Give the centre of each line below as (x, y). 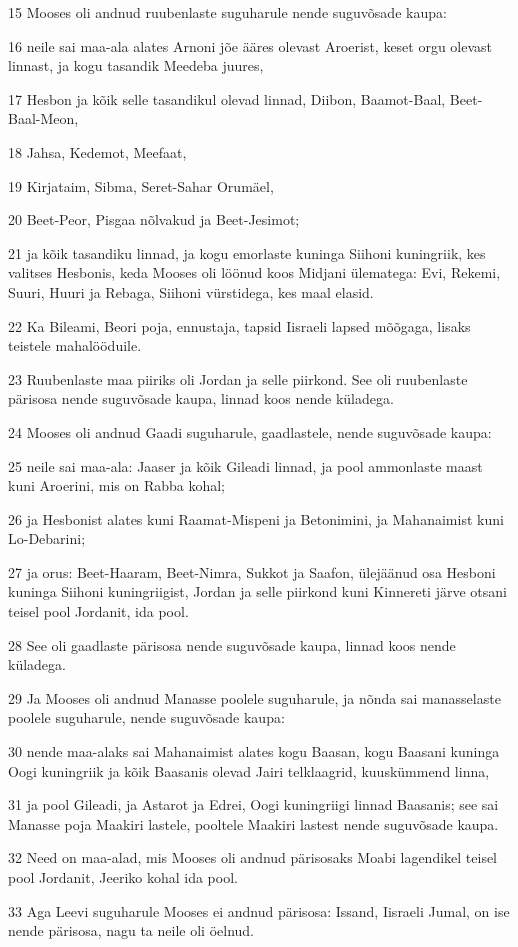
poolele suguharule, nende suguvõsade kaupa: (146, 717)
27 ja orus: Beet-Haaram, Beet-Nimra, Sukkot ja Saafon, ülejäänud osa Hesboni (252, 571)
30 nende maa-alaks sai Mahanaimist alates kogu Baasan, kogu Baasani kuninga (254, 751)
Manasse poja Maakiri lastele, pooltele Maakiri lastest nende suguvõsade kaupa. (253, 823)
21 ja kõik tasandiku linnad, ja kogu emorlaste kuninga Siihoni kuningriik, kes (247, 252)
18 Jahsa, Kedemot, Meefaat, (97, 151)
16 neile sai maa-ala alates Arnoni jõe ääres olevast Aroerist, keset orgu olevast (250, 45)
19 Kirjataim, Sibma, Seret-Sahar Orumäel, (141, 185)
